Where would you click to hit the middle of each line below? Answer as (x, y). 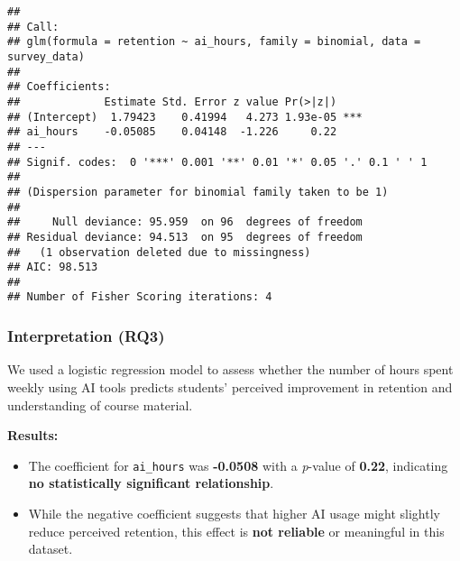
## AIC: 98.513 (53, 267)
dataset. (51, 549)
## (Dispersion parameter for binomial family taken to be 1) (198, 192)
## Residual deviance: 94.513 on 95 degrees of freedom (185, 237)
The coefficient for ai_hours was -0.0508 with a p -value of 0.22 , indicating (238, 465)
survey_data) (46, 56)
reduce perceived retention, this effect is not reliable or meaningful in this (236, 531)
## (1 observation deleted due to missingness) (159, 252)
